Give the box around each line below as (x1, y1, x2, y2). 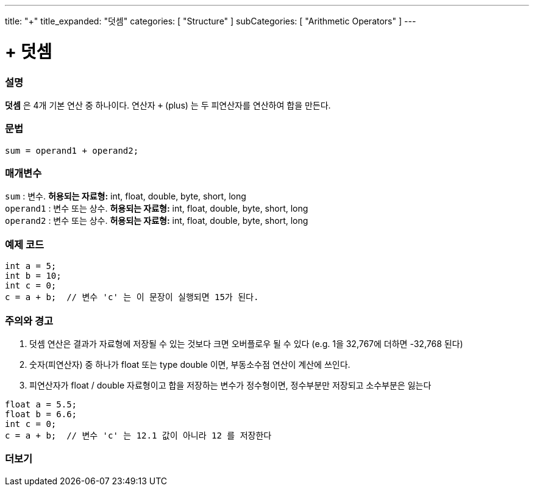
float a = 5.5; (5, 399, 77, 409)
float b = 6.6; (5, 409, 77, 419)
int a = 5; (5, 261, 57, 271)
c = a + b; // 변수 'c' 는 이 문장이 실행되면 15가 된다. (5, 292, 259, 303)
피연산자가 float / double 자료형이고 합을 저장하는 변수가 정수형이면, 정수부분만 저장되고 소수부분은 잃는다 (29, 379, 432, 390)
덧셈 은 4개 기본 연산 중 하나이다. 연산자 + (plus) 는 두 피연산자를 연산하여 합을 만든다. (5, 99, 331, 110)
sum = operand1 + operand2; (5, 145, 139, 156)
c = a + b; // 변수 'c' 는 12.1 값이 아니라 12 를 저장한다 (5, 430, 272, 440)
